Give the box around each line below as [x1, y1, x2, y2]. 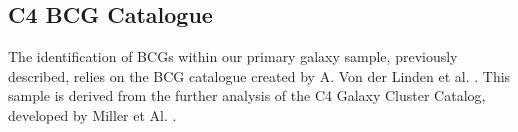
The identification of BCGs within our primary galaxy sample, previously [8, 46, 458, 67]
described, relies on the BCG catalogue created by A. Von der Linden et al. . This [8, 65, 511, 86]
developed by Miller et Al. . [8, 104, 177, 125]
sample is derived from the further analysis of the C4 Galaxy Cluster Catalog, [8, 85, 486, 106]
